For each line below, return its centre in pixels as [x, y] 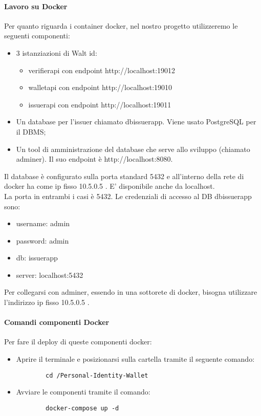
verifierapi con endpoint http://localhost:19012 [102, 70]
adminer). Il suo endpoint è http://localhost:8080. [94, 159]
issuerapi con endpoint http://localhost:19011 [100, 104]
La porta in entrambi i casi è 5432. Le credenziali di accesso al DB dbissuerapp [128, 196]
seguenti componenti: [37, 36]
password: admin [42, 240]
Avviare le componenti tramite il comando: [83, 392]
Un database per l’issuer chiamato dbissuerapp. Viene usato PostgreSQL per [136, 122]
